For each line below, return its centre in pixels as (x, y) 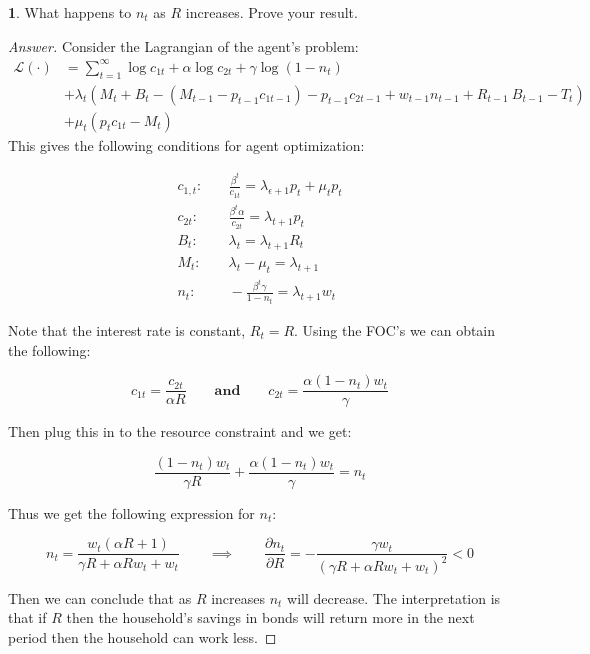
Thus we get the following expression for (131, 512)
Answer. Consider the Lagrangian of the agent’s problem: (183, 45)
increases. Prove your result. (271, 12)
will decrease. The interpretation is (394, 597)
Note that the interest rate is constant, (127, 329)
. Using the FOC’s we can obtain (395, 329)
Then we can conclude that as (100, 597)
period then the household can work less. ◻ (142, 637)
